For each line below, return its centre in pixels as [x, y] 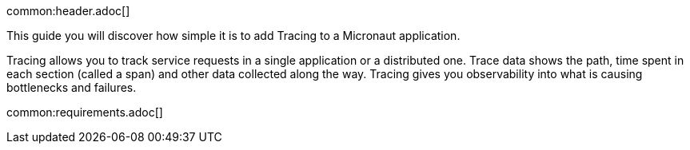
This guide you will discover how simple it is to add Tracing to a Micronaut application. [233, 36]
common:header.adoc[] [68, 11]
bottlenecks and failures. [72, 87]
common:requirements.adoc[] [85, 112]
